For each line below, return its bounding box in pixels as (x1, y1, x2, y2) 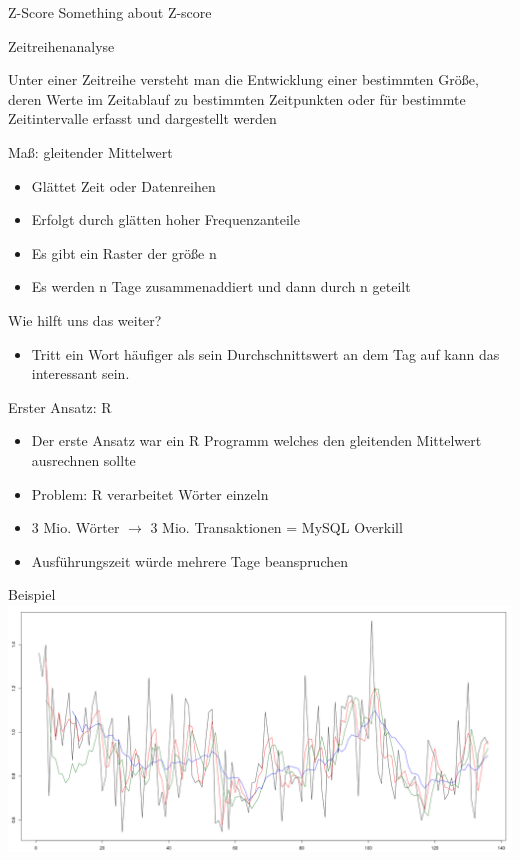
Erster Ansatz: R (8, 396, 112, 417)
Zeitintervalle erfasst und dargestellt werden (8, 108, 277, 129)
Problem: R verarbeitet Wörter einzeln (31, 483, 269, 504)
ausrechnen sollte (31, 449, 136, 470)
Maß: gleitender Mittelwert (8, 141, 173, 162)
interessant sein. (31, 363, 130, 384)
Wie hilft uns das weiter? (8, 309, 162, 330)
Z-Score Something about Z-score (8, 2, 212, 22)
